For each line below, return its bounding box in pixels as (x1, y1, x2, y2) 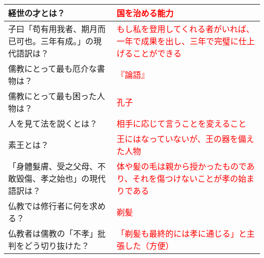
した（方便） (124, 240, 174, 251)
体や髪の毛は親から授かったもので (116, 160, 247, 172)
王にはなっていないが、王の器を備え (116, 133, 254, 145)
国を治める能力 (116, 7, 174, 19)
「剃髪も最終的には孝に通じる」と (116, 227, 247, 239)
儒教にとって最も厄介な (8, 63, 97, 74)
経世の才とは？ (8, 7, 65, 19)
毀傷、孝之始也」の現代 (16, 173, 106, 184)
